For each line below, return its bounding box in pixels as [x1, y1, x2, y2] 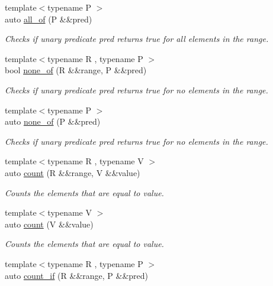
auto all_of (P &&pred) [5, 12, 92, 25]
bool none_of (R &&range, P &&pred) [5, 64, 147, 76]
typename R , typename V [47, 155, 144, 167]
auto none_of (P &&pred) [5, 115, 101, 128]
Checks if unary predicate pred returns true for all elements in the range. [5, 32, 269, 45]
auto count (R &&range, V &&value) [5, 166, 140, 178]
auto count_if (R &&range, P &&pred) [5, 269, 149, 281]
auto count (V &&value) [5, 217, 94, 230]
